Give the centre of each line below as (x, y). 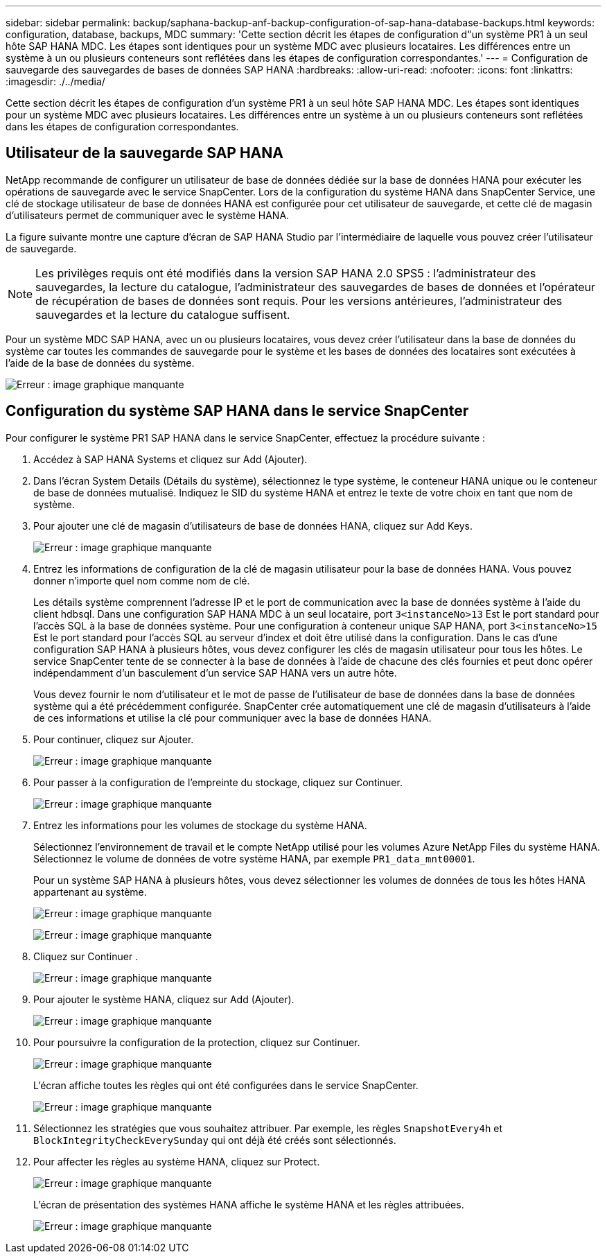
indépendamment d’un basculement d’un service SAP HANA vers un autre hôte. (215, 672)
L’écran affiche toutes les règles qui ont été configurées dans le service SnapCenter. (226, 1085)
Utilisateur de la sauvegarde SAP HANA (144, 153)
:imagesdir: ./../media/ (55, 81)
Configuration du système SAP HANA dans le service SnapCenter (237, 411)
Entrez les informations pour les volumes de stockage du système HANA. (200, 825)
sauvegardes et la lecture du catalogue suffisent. (163, 314)
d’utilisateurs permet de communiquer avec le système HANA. (148, 215)
